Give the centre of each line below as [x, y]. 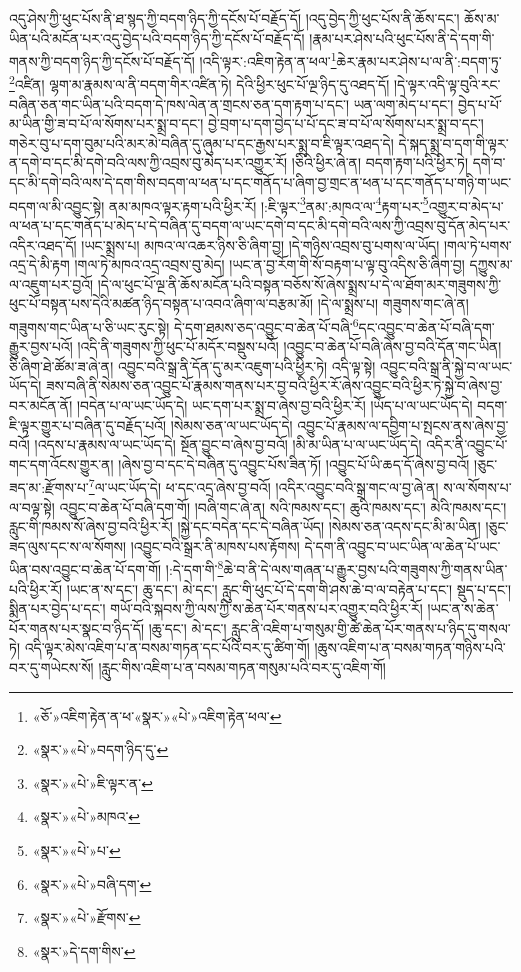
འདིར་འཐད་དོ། [43, 244]
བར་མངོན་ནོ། [41, 404]
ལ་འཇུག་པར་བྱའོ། [51, 283]
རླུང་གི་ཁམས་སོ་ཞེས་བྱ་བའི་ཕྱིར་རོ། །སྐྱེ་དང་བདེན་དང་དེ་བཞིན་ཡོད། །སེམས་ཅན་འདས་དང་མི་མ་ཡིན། [245, 526]
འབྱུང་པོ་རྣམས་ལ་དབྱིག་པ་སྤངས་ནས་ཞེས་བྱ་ [403, 424]
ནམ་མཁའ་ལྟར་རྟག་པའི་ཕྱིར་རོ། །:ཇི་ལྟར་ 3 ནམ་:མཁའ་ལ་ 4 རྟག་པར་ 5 [268, 204]
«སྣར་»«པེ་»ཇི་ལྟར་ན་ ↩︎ [93, 782]
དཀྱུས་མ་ [491, 264]
